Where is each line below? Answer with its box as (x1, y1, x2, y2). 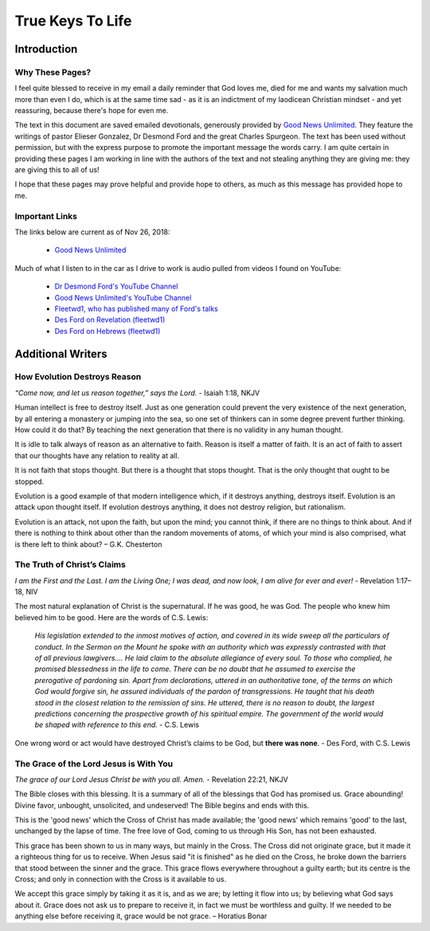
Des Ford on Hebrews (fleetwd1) (54, 326, 161, 336)
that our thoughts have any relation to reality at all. (14, 450, 180, 460)
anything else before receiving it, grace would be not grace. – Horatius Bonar (14, 911, 268, 921)
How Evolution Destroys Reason (14, 371, 142, 383)
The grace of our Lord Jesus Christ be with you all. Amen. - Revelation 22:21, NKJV (14, 774, 288, 784)
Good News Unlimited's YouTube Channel (54, 293, 192, 302)
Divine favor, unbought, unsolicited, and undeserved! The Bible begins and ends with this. (14, 800, 310, 810)
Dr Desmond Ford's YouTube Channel (54, 281, 178, 291)
